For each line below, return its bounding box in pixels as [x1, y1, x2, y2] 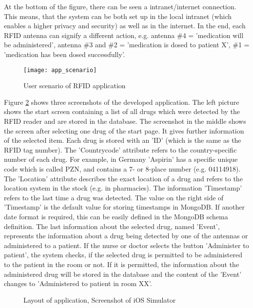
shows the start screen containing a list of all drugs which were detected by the [4, 106, 240, 116]
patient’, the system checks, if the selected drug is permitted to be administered [4, 250, 242, 260]
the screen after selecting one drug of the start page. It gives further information [4, 125, 244, 135]
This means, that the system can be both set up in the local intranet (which [4, 11, 232, 21]
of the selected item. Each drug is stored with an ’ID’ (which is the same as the [4, 135, 241, 145]
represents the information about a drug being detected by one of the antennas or [4, 231, 248, 241]
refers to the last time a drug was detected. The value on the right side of [4, 192, 224, 202]
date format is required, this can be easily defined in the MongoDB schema [4, 211, 228, 221]
